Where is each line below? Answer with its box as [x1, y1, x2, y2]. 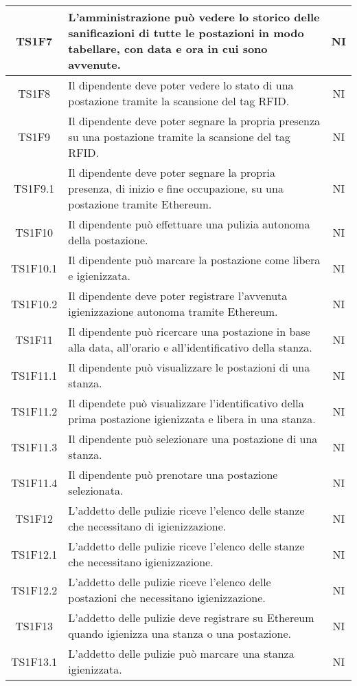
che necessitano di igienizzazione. [68, 518, 227, 534]
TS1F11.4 [11, 474, 58, 491]
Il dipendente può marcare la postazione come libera [68, 252, 321, 268]
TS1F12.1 [11, 546, 58, 562]
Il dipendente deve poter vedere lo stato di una [68, 77, 294, 93]
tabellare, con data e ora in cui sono [68, 41, 268, 56]
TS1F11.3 [11, 438, 58, 455]
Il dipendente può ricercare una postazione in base [68, 323, 310, 339]
